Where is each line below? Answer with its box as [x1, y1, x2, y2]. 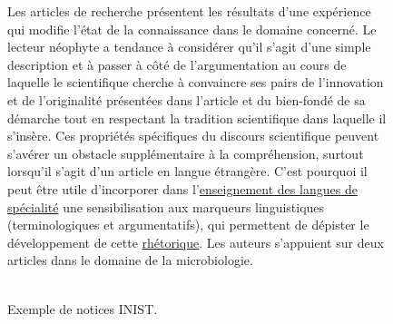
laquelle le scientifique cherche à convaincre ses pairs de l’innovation [7, 73, 384, 92]
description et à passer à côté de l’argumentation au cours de [7, 54, 347, 74]
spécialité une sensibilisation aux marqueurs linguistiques [7, 197, 325, 216]
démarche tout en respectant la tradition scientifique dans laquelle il [7, 108, 387, 127]
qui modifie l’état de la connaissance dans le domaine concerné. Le [7, 19, 377, 38]
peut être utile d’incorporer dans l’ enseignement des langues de [7, 179, 358, 198]
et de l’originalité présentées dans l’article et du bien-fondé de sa [7, 90, 366, 109]
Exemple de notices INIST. [7, 299, 158, 318]
